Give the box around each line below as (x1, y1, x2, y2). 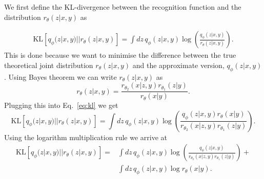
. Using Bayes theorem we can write (4, 71, 117, 82)
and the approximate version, (132, 59, 225, 70)
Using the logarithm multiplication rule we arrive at (4, 131, 167, 142)
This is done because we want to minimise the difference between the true (4, 50, 236, 60)
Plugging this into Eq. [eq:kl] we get (4, 100, 118, 110)
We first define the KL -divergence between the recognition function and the (4, 2, 241, 12)
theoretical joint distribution (4, 59, 93, 70)
